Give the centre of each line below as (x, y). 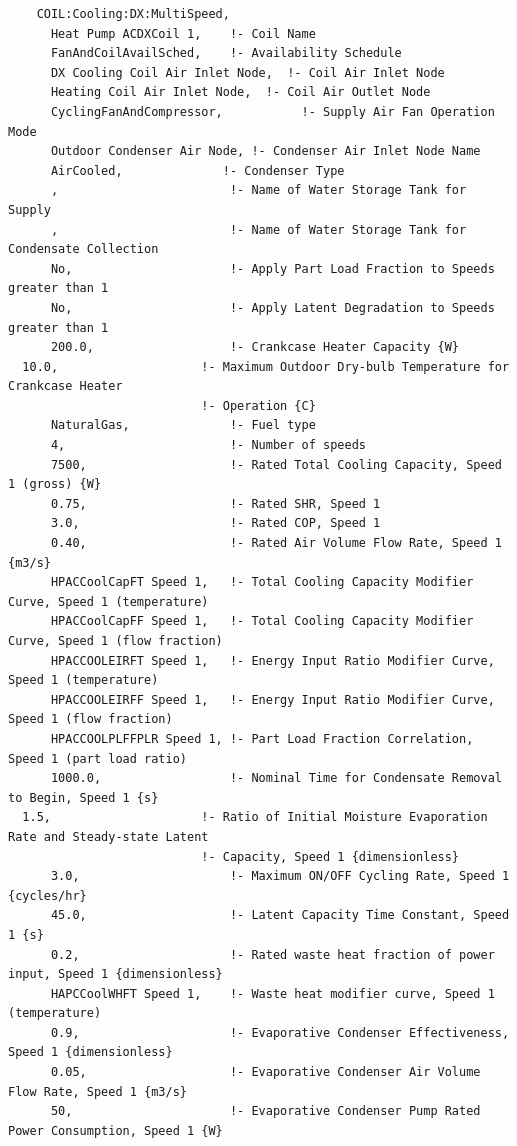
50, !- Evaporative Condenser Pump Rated (265, 1111)
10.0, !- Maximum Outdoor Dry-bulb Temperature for (266, 366)
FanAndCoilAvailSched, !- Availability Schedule (226, 53)
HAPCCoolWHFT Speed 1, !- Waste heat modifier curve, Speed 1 (272, 993)
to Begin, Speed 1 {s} (83, 797)
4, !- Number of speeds (208, 445)
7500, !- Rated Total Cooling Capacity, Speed (276, 464)
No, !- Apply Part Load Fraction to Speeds (272, 268)
